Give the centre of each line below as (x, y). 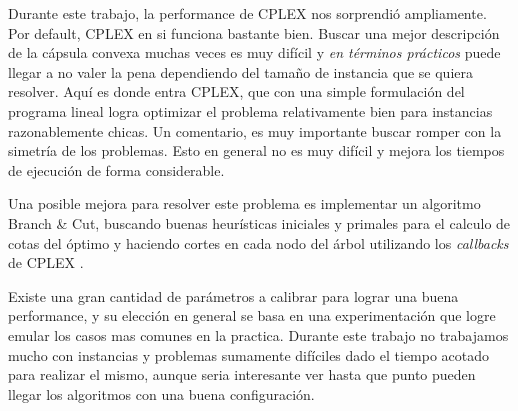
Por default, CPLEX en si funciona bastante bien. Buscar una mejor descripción (254, 32)
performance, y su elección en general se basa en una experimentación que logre (252, 315)
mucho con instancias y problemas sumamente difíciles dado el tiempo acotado (249, 354)
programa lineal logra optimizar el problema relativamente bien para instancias (250, 110)
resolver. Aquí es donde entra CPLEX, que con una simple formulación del (236, 91)
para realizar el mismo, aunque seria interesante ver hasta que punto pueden (242, 374)
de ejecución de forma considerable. (116, 169)
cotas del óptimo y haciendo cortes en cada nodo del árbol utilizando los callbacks (258, 242)
